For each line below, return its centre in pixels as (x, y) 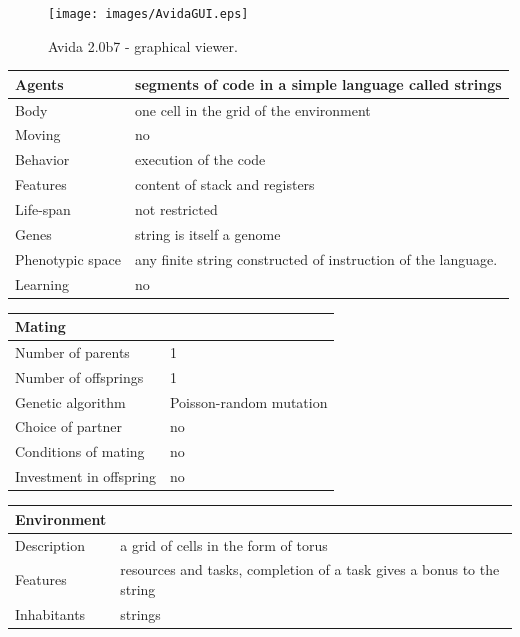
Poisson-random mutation (248, 401)
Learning (42, 283)
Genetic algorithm (70, 401)
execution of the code (200, 159)
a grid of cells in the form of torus (224, 544)
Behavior (42, 159)
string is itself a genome (208, 233)
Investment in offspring (85, 476)
